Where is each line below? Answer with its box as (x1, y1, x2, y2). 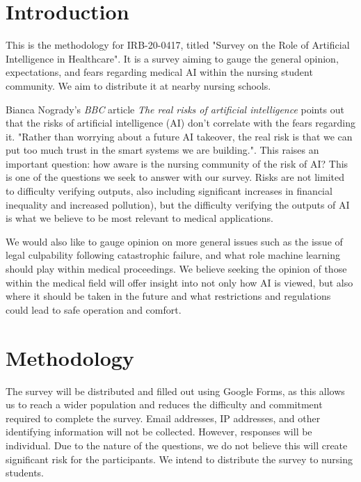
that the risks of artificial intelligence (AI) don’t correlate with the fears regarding (6, 115, 355, 130)
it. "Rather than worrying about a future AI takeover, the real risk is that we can (6, 129, 353, 143)
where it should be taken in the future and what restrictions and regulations (6, 289, 331, 303)
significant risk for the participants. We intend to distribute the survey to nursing (6, 451, 353, 466)
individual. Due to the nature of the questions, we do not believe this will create (6, 437, 348, 452)
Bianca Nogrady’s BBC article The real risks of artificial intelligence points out (6, 102, 344, 116)
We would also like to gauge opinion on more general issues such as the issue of (6, 234, 343, 248)
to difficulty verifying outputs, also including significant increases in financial (6, 184, 332, 198)
